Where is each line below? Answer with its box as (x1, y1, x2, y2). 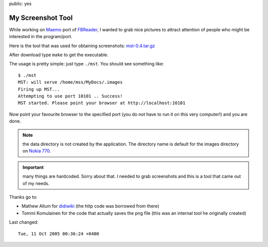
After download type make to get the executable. (9, 52, 109, 58)
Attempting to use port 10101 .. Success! (18, 93, 123, 99)
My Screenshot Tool (9, 13, 73, 22)
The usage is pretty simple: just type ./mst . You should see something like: (9, 61, 164, 67)
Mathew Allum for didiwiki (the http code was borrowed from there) (21, 203, 159, 209)
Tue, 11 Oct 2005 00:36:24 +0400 (18, 231, 99, 237)
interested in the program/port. (9, 34, 72, 40)
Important (22, 164, 44, 170)
